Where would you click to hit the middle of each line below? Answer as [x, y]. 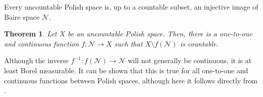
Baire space [22, 16]
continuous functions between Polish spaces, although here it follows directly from [131, 80]
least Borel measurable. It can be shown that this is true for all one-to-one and [126, 70]
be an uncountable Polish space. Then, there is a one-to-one [160, 34]
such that [128, 43]
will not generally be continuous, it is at [190, 60]
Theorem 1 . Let [31, 34]
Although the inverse [36, 60]
